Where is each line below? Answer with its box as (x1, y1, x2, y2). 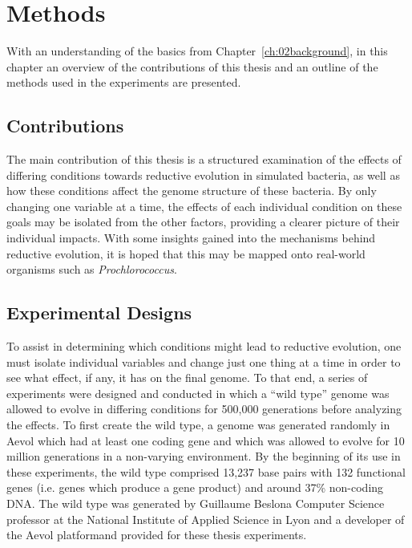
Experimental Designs (6, 300, 192, 325)
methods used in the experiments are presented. (6, 74, 241, 91)
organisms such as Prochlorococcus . (6, 261, 177, 278)
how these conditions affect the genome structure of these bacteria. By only (6, 182, 377, 199)
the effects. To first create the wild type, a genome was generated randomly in (6, 416, 390, 433)
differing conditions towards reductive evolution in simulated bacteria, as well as (6, 166, 400, 183)
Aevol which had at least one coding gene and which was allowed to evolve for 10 (6, 432, 405, 449)
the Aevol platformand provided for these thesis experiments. (6, 526, 307, 543)
